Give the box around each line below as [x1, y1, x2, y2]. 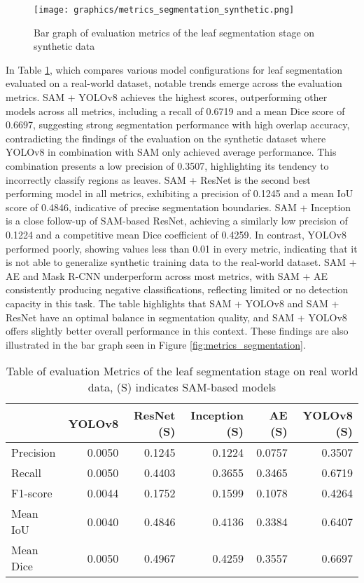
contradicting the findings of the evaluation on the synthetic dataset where [6, 130, 326, 145]
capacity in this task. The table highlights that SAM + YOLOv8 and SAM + [6, 295, 339, 310]
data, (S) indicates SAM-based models [87, 379, 276, 396]
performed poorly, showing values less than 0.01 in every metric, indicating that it [6, 241, 358, 255]
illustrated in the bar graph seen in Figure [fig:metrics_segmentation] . [6, 337, 306, 351]
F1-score [11, 485, 52, 502]
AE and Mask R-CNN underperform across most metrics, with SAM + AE [6, 268, 328, 283]
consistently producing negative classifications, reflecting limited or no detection [6, 282, 349, 297]
